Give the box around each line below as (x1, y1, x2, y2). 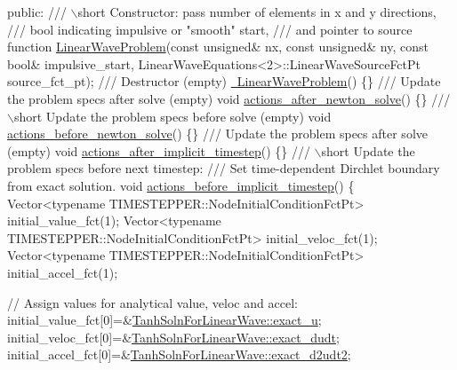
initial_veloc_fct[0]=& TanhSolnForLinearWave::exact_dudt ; (7, 327, 340, 346)
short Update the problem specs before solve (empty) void (13, 106, 332, 125)
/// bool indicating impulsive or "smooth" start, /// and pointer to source (7, 20, 413, 38)
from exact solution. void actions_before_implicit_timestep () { (7, 176, 355, 194)
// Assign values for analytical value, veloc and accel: (7, 293, 298, 311)
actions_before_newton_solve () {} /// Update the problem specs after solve (7, 124, 428, 143)
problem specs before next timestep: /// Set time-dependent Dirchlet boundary (7, 159, 440, 177)
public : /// (7, 3, 67, 20)
